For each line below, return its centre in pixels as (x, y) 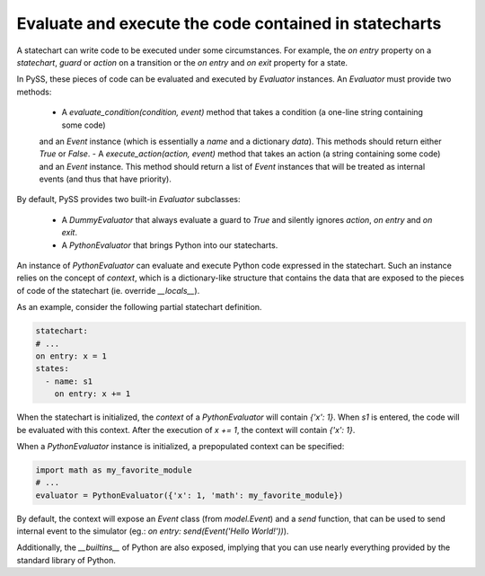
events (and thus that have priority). (106, 179)
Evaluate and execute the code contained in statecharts (229, 23)
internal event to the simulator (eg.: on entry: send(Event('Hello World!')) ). (153, 531)
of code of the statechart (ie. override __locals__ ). (108, 290)
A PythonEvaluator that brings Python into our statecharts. (170, 245)
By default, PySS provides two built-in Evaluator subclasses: (129, 199)
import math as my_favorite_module (114, 470)
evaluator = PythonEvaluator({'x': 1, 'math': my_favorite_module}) (190, 495)
